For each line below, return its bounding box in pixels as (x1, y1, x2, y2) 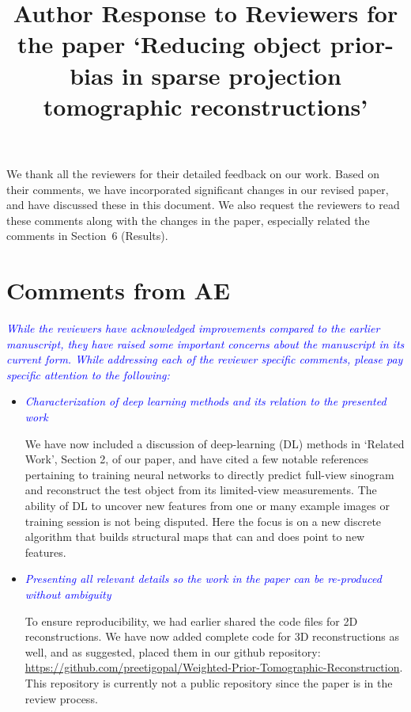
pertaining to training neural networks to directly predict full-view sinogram (25, 466, 394, 482)
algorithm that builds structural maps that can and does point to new (25, 528, 365, 545)
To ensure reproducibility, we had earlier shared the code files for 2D (25, 612, 358, 629)
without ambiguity (25, 585, 111, 602)
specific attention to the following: (6, 366, 170, 383)
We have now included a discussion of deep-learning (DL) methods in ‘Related (25, 435, 405, 451)
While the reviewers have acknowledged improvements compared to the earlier (6, 320, 380, 337)
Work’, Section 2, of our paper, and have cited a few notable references (25, 451, 369, 467)
